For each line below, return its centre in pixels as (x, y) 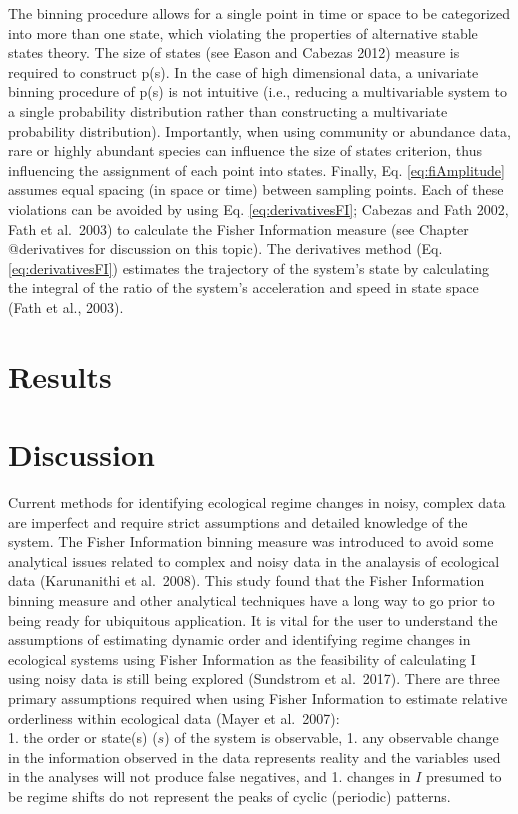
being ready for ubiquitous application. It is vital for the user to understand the (253, 619)
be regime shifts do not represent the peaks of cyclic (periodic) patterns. (229, 795)
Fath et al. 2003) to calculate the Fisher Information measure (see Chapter (238, 228)
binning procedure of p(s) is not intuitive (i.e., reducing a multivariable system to (258, 91)
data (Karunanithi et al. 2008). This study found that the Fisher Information (246, 580)
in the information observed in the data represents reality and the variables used (254, 756)
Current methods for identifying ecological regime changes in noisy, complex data (257, 502)
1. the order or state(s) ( (83, 737)
